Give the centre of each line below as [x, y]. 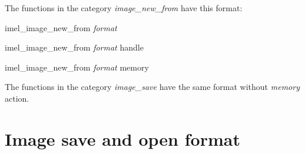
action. [17, 98]
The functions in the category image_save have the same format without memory [152, 87]
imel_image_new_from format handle [74, 47]
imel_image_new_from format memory [77, 67]
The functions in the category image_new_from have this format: [124, 8]
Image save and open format [122, 138]
